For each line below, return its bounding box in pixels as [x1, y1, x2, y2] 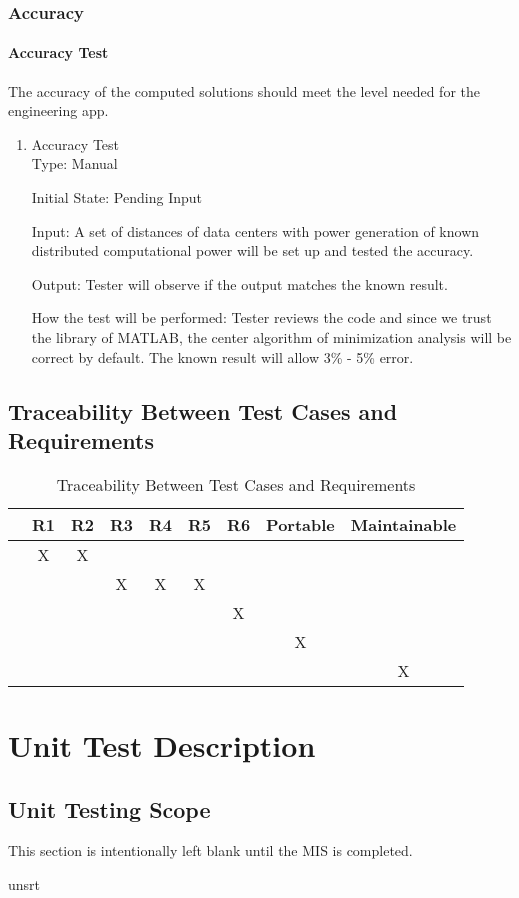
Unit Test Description [8, 724, 316, 765]
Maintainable [350, 512, 457, 536]
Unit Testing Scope [8, 793, 211, 824]
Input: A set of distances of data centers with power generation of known [31, 220, 480, 241]
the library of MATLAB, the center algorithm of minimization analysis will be [31, 326, 512, 347]
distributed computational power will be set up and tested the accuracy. [31, 240, 474, 261]
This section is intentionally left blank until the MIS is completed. [8, 840, 413, 861]
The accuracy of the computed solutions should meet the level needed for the [8, 80, 480, 101]
